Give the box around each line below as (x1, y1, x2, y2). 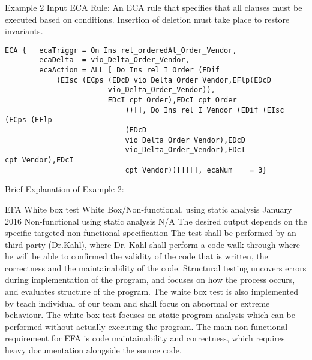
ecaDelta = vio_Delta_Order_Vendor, (39, 56, 190, 65)
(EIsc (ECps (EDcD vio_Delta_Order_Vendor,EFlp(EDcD (56, 75, 271, 84)
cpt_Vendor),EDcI (5, 156, 74, 164)
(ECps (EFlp (5, 116, 52, 125)
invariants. (5, 25, 43, 37)
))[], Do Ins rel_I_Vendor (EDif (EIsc (125, 105, 284, 114)
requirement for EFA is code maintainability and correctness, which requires (5, 332, 285, 344)
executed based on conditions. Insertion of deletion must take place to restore (5, 13, 290, 25)
